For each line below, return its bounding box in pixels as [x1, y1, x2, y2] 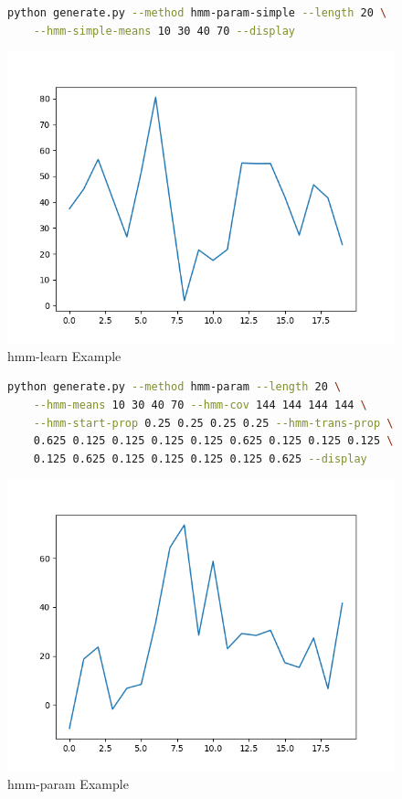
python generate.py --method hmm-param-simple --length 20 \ [7, 6, 387, 19]
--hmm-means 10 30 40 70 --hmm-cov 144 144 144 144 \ [33, 398, 367, 411]
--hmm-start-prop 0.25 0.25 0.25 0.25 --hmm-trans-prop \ [33, 416, 394, 430]
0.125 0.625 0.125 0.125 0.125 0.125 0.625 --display [33, 452, 367, 465]
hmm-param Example [7, 773, 129, 793]
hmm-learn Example [7, 346, 122, 365]
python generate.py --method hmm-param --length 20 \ [7, 380, 342, 394]
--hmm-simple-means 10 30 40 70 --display [33, 24, 296, 37]
